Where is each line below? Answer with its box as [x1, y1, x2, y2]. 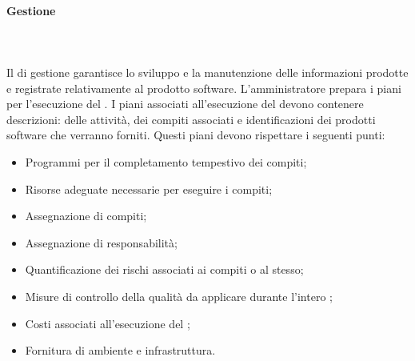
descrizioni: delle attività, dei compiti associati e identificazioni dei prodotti [6, 110, 376, 127]
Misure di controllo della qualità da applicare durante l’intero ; [25, 287, 333, 304]
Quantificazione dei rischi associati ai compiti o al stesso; [25, 261, 304, 278]
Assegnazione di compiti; [25, 207, 147, 224]
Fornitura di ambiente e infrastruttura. [25, 342, 216, 359]
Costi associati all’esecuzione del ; [25, 315, 190, 331]
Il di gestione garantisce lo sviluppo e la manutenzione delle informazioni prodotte [6, 63, 409, 80]
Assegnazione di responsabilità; [25, 234, 178, 251]
